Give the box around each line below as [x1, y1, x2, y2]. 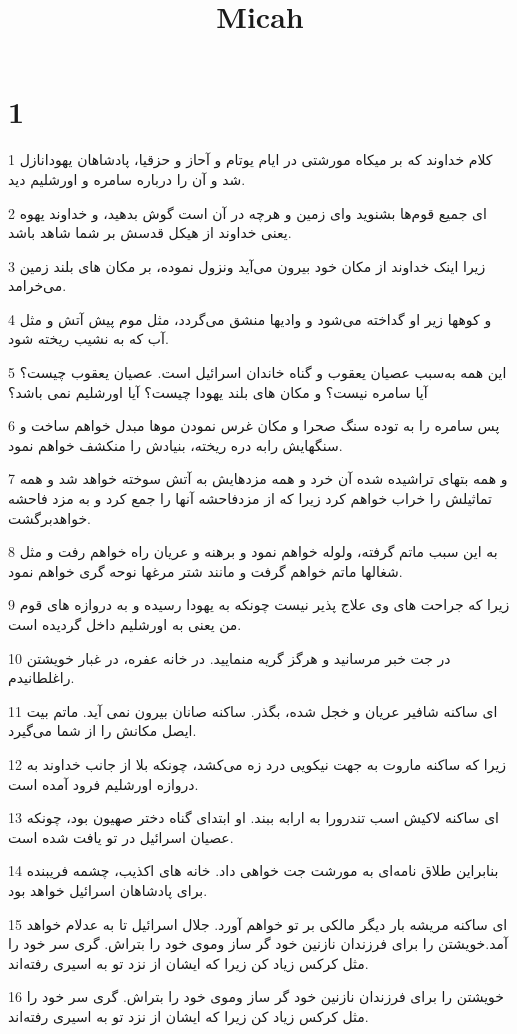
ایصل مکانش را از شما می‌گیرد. [8, 720, 197, 741]
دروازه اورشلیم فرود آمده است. [8, 773, 199, 794]
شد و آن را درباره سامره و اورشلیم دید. [8, 168, 246, 189]
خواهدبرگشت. [8, 507, 91, 528]
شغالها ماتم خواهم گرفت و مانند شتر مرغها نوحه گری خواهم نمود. [8, 560, 403, 581]
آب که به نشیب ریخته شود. [8, 328, 169, 349]
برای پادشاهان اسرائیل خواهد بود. [8, 879, 208, 900]
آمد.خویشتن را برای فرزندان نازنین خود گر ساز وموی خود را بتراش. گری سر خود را [8, 933, 508, 954]
